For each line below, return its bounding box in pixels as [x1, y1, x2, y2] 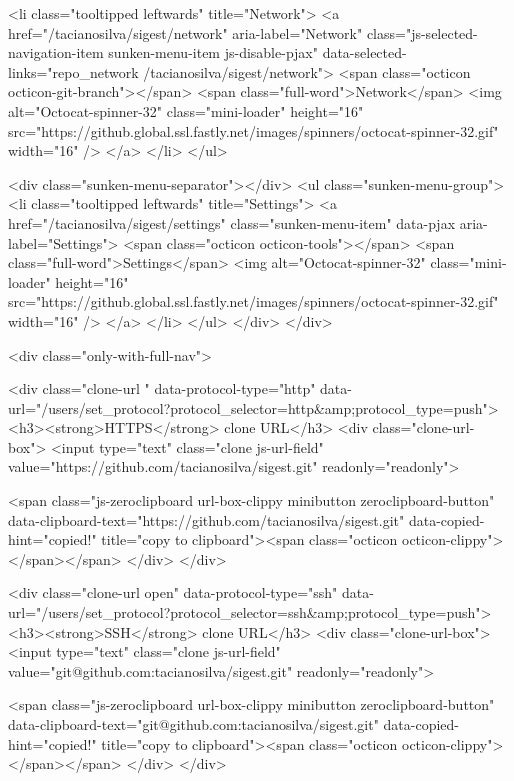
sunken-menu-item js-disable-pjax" [108, 42, 318, 63]
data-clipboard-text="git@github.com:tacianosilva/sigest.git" [8, 714, 379, 734]
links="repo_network [8, 61, 139, 82]
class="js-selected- [366, 22, 478, 43]
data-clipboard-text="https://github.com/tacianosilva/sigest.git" [8, 509, 405, 530]
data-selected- [322, 42, 407, 63]
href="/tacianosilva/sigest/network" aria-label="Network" [8, 22, 363, 43]
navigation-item [8, 42, 104, 63]
